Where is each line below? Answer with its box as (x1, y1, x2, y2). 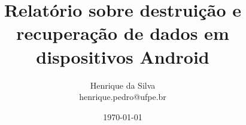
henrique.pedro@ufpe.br (79, 90, 166, 103)
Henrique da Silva (90, 79, 156, 91)
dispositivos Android (36, 44, 209, 68)
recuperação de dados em (16, 21, 229, 45)
